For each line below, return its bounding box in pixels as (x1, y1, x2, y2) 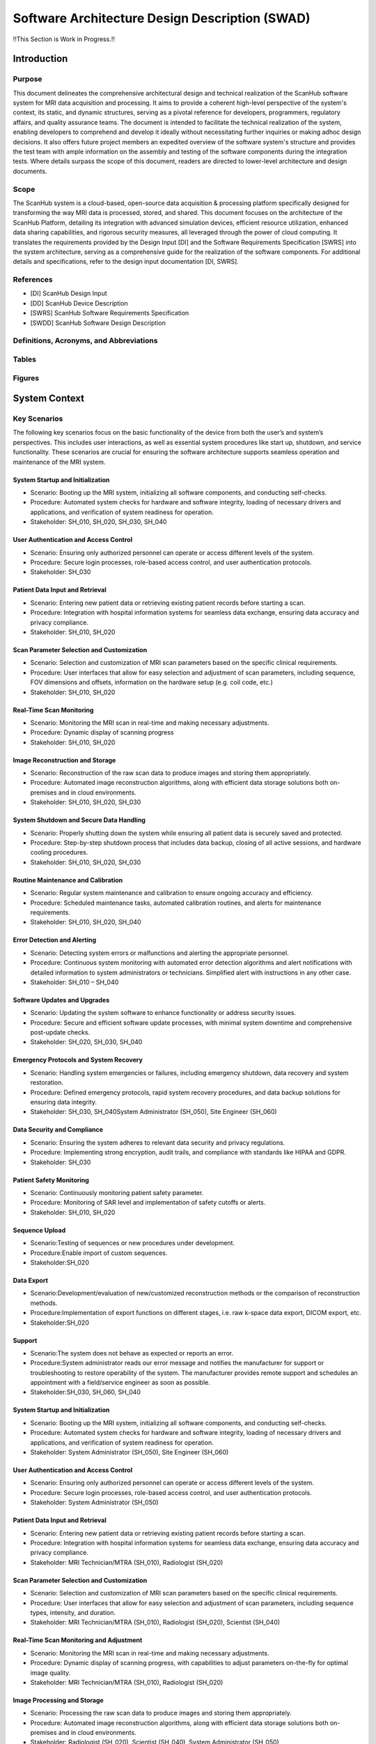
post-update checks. (30, 1028, 91, 1037)
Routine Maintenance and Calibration (13, 875, 123, 884)
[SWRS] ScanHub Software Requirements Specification (30, 309, 189, 317)
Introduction (13, 53, 68, 65)
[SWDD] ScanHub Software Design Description (30, 318, 166, 327)
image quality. (30, 1668, 71, 1677)
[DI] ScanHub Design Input (30, 290, 107, 298)
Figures (13, 373, 40, 383)
